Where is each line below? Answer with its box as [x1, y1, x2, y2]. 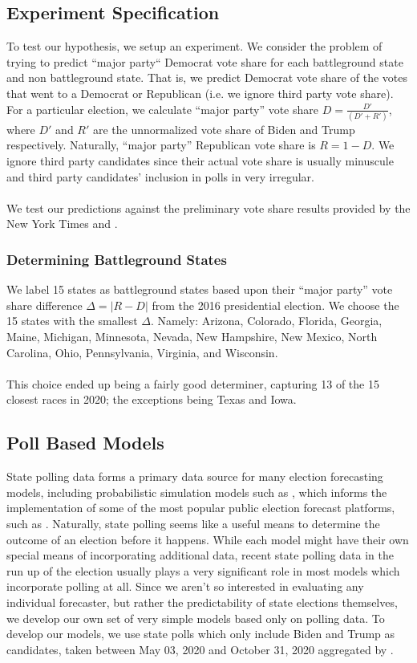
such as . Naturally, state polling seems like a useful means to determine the [6, 515, 380, 531]
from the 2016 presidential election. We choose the [152, 296, 399, 313]
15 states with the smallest [6, 312, 138, 329]
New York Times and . [6, 215, 118, 232]
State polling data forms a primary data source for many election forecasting [6, 468, 383, 485]
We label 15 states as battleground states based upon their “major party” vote [6, 281, 393, 298]
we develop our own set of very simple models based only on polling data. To [6, 609, 385, 626]
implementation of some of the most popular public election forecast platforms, [6, 499, 395, 516]
